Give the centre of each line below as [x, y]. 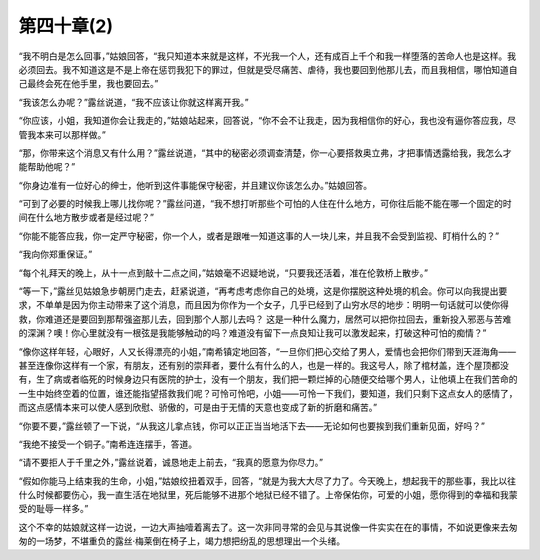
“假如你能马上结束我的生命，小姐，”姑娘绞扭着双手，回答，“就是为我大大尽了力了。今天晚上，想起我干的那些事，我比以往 [267, 481]
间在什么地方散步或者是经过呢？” [86, 217]
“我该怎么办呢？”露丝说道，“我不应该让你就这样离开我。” [133, 102]
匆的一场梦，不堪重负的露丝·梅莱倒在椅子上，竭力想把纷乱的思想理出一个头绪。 [182, 541]
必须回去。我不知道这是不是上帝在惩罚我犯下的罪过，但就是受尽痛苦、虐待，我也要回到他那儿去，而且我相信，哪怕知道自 [268, 69]
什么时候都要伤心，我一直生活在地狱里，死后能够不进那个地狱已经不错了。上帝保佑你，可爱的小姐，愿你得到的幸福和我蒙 [268, 495]
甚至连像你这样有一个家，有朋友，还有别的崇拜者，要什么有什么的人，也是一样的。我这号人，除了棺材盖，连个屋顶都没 [263, 365]
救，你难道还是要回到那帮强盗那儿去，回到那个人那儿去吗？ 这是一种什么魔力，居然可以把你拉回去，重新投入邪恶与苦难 [265, 319]
